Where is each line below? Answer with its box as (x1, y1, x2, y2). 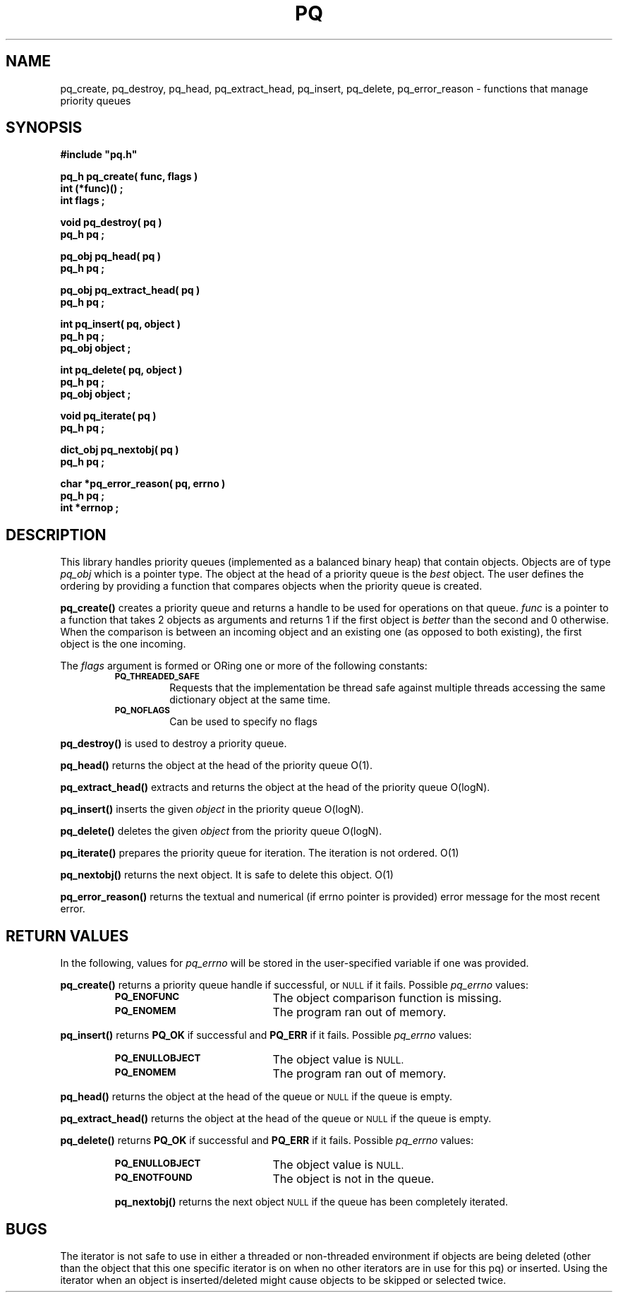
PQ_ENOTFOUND (114, 1172, 193, 1184)
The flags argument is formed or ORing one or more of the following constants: (60, 660, 428, 672)
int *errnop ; (60, 501, 119, 514)
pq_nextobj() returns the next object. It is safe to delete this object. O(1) (60, 869, 394, 881)
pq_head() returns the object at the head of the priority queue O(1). (60, 759, 372, 772)
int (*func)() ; (60, 182, 123, 195)
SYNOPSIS (6, 119, 83, 137)
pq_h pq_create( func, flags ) (60, 170, 198, 183)
